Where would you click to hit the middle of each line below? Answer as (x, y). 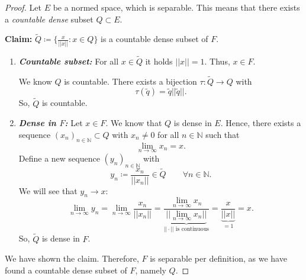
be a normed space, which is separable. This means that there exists (176, 7)
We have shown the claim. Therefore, (72, 258)
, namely (151, 270)
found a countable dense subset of (66, 270)
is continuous (192, 229)
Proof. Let (23, 7)
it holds (159, 61)
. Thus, (217, 61)
